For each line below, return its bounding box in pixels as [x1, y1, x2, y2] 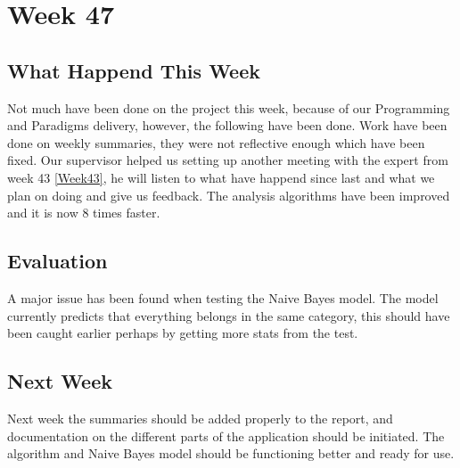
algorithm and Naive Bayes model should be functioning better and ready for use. [7, 444, 455, 463]
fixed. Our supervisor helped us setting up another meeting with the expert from [7, 151, 448, 169]
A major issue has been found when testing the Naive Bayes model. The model [7, 288, 439, 307]
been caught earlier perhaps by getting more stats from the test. [7, 324, 358, 342]
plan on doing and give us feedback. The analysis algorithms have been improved [7, 185, 450, 204]
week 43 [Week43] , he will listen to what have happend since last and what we [7, 168, 435, 186]
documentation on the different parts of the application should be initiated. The [7, 426, 445, 445]
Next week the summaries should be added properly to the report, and [7, 408, 393, 427]
